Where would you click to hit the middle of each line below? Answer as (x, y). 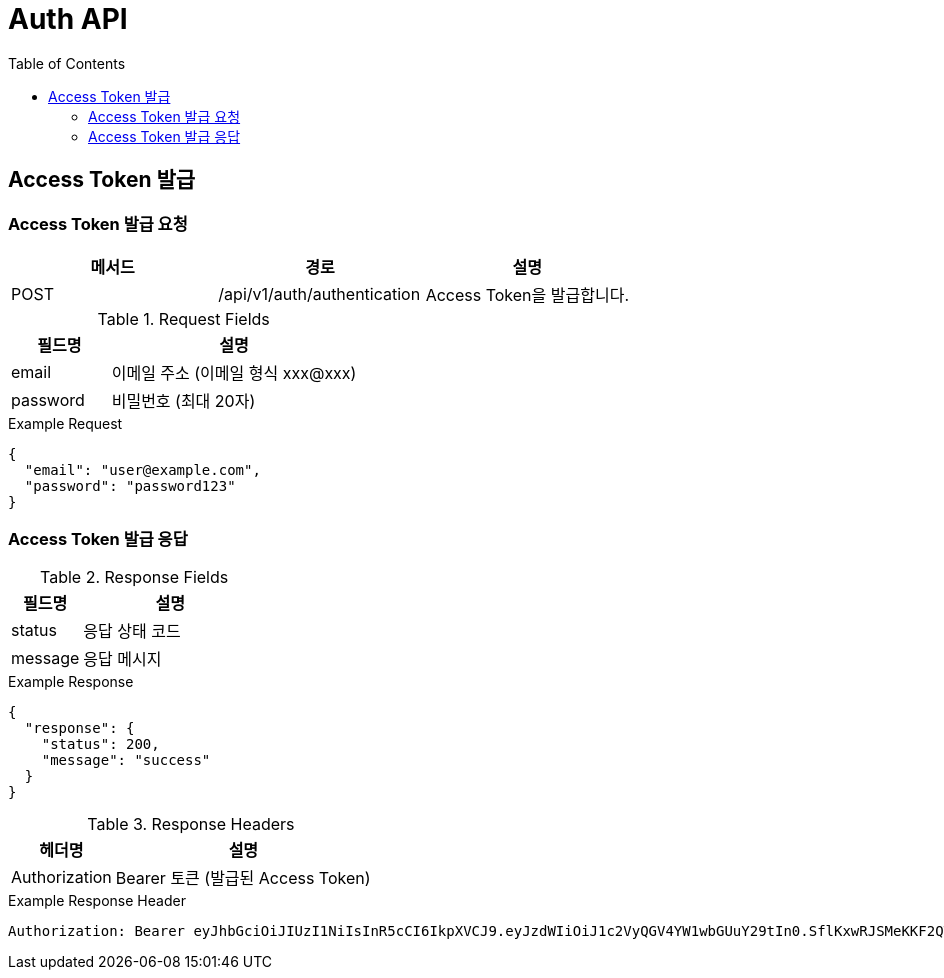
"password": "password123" (130, 485)
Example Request (65, 423)
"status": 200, (100, 743)
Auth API (68, 19)
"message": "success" (126, 759)
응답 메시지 (122, 658)
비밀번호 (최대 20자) (183, 400)
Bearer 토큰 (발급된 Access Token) (243, 877)
